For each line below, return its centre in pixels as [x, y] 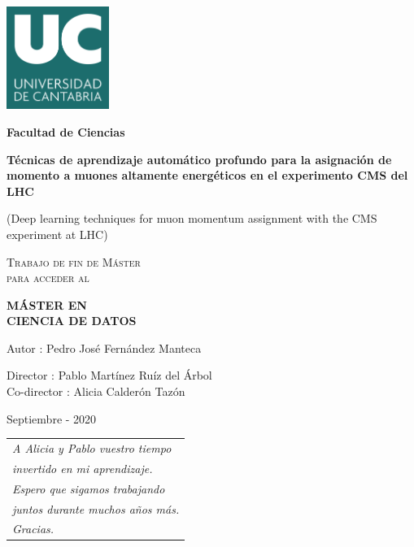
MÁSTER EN [47, 304]
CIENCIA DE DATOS [72, 321]
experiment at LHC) [57, 234]
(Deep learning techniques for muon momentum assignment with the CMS [192, 218]
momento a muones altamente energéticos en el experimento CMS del [207, 175]
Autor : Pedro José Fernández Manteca [104, 347]
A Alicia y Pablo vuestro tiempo [92, 448]
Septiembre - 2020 [52, 418]
